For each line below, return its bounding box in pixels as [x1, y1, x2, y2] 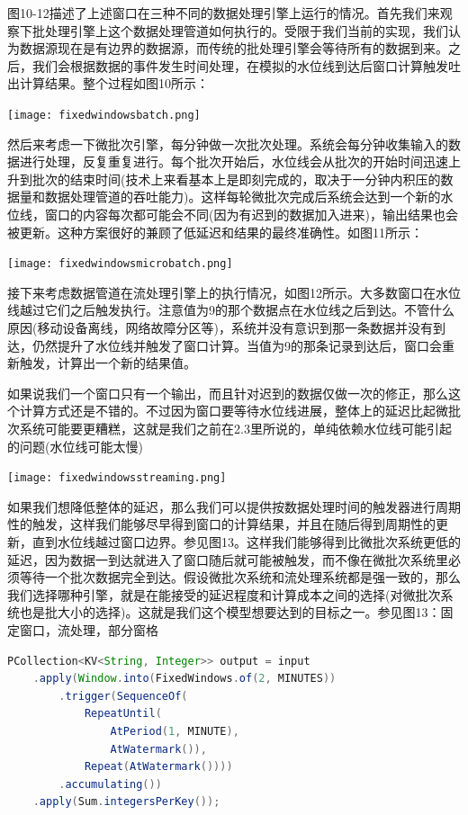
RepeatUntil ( [84, 707, 162, 721]
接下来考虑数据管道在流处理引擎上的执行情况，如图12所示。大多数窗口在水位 [7, 282, 461, 301]
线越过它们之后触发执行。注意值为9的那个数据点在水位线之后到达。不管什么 [7, 300, 454, 319]
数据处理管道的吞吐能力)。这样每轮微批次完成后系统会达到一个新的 [44, 187, 441, 206]
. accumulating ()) [58, 777, 162, 791]
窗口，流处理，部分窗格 [19, 621, 158, 639]
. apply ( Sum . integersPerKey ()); [32, 795, 220, 809]
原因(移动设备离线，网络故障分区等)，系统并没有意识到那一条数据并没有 [7, 318, 433, 337]
